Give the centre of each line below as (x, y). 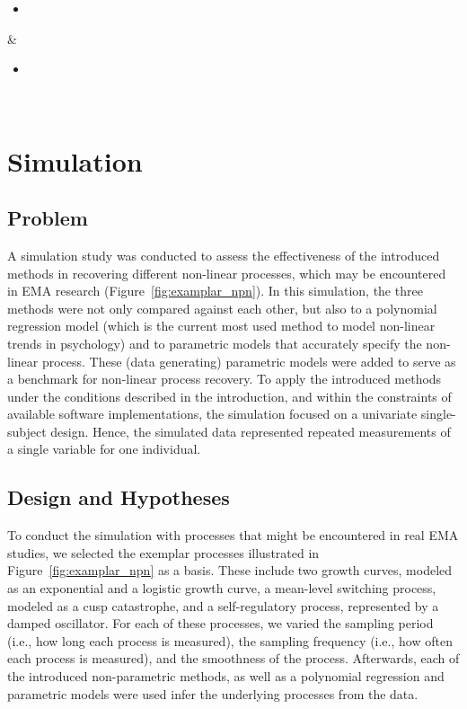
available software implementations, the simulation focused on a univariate (212, 414)
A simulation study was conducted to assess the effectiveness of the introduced (224, 255)
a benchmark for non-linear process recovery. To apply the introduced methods (225, 379)
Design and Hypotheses (119, 497)
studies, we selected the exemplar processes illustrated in (163, 552)
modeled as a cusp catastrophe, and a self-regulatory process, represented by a (223, 605)
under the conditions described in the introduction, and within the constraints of (229, 396)
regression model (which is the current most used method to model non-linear (221, 326)
